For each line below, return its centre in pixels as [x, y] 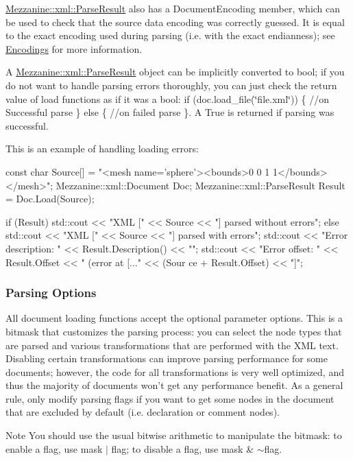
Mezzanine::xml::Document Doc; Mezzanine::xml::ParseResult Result [200, 185]
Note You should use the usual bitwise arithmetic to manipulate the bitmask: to [174, 435]
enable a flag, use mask [54, 448]
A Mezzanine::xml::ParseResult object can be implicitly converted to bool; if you [175, 72]
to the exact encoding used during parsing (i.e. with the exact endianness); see [170, 35]
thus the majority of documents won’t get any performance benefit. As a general [174, 385]
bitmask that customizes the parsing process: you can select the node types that [174, 331]
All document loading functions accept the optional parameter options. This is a [174, 318]
